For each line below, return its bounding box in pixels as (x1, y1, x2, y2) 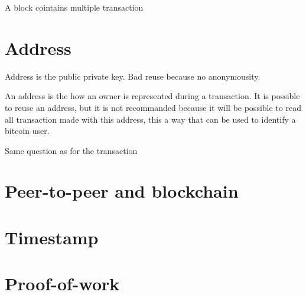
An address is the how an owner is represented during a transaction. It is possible (5, 90, 300, 102)
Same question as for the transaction (5, 144, 138, 156)
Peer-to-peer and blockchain (5, 179, 239, 203)
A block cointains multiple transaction (5, 1, 144, 13)
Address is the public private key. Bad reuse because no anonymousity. (5, 70, 261, 82)
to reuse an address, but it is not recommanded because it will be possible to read (5, 101, 301, 113)
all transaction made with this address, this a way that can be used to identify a (5, 113, 296, 125)
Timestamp (5, 225, 99, 249)
